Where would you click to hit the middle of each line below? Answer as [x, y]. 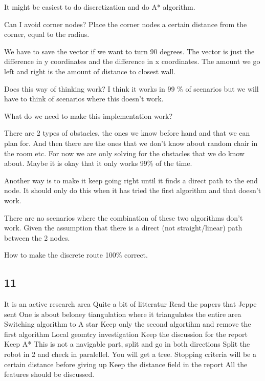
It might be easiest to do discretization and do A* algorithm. [100, 7]
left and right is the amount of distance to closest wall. [90, 71]
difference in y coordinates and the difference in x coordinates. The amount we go [132, 61]
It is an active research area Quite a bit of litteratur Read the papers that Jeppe [130, 304]
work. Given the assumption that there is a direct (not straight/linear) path [123, 228]
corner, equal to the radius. [47, 34]
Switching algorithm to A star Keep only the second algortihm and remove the [128, 324]
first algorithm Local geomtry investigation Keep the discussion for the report [126, 334]
